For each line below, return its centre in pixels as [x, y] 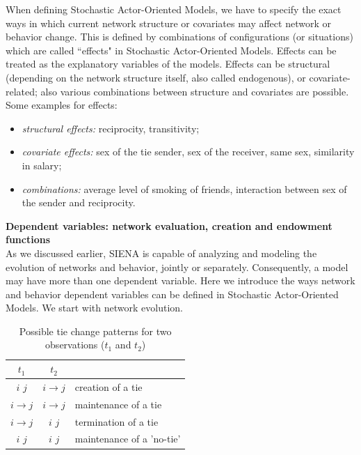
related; [22, 91]
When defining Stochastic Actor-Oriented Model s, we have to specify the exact [174, 9]
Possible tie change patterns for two [95, 331]
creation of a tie [109, 386]
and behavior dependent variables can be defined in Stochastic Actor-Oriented [172, 294]
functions [28, 239]
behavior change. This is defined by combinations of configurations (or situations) [179, 37]
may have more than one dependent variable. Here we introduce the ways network [180, 280]
